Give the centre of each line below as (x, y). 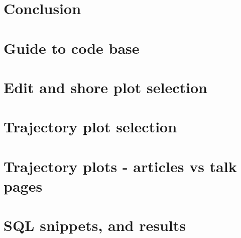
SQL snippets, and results (95, 225)
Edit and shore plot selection (105, 87)
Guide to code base (72, 48)
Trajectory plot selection (90, 127)
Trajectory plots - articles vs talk (120, 166)
